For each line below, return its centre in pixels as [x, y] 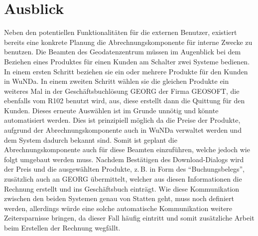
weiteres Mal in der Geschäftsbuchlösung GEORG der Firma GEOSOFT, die [122, 91]
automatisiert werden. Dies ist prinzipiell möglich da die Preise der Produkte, [122, 120]
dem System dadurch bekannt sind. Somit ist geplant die [91, 139]
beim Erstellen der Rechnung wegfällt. [62, 228]
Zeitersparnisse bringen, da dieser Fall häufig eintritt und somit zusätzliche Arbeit [129, 218]
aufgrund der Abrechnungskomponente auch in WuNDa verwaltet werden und [123, 130]
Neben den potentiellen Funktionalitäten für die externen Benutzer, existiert [121, 32]
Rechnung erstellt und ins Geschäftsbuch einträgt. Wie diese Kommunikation [122, 188]
